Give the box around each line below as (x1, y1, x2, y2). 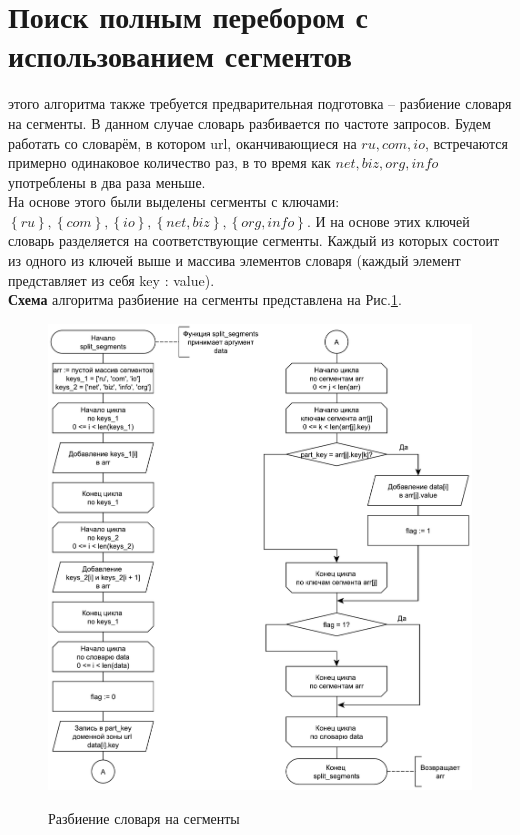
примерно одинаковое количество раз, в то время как (8, 152, 331, 173)
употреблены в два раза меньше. (8, 171, 206, 192)
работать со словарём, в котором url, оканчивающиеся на (8, 132, 357, 153)
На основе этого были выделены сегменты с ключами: (8, 191, 340, 212)
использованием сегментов (8, 35, 352, 76)
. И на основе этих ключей (306, 210, 470, 231)
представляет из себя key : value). (8, 269, 215, 290)
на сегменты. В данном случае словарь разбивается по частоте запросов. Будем (8, 112, 491, 133)
